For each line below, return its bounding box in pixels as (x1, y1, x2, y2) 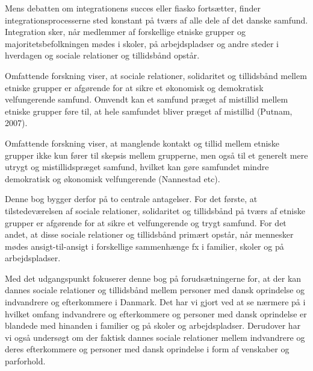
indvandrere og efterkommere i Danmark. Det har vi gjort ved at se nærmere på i (5, 296, 306, 308)
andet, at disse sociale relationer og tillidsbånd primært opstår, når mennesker (5, 228, 294, 241)
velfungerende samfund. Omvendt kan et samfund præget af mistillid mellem (5, 93, 288, 106)
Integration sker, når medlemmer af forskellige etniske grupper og (5, 25, 246, 38)
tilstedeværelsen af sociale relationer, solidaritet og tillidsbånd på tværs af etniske (5, 204, 305, 217)
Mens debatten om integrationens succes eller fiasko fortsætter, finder (5, 2, 261, 14)
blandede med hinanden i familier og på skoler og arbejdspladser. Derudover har (5, 319, 301, 332)
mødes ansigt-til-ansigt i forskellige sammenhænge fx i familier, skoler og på (5, 239, 284, 252)
